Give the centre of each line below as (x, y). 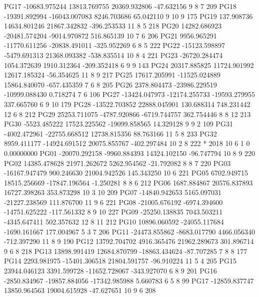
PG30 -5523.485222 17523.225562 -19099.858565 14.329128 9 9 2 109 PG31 (118, 124)
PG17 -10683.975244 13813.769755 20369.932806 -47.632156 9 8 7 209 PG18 (120, 6)
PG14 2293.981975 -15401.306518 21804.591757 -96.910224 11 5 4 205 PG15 (120, 261)
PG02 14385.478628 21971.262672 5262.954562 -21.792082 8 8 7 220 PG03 (117, 163)
